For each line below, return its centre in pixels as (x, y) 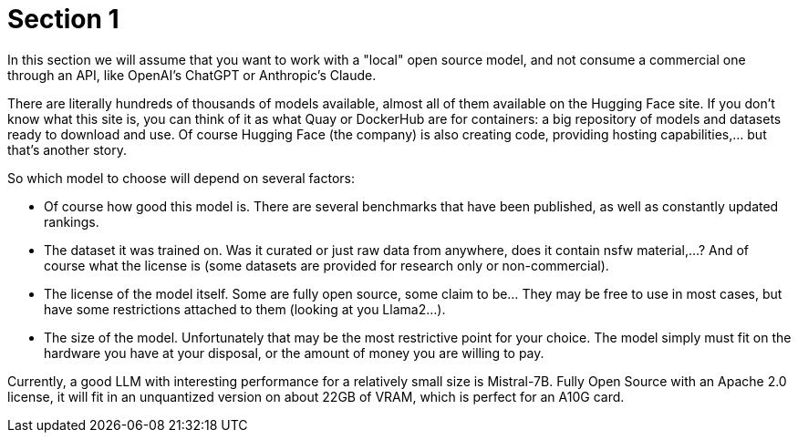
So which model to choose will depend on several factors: (181, 178)
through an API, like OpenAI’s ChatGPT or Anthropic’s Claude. (192, 75)
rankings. (72, 221)
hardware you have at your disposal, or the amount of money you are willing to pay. (294, 353)
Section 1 (63, 19)
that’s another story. (67, 149)
